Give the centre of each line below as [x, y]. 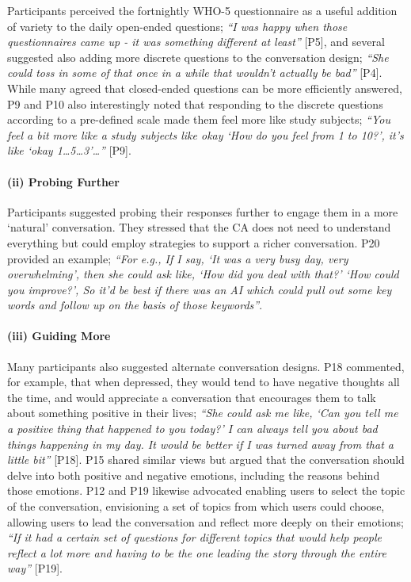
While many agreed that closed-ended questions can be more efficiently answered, [205, 88]
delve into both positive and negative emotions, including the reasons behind [194, 475]
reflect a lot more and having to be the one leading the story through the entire [197, 552]
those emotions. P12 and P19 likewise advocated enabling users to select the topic [206, 490]
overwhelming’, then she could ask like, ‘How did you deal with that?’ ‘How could [203, 274]
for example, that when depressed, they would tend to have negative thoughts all [204, 382]
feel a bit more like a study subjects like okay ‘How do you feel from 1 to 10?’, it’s [205, 134]
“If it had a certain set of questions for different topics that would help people [194, 537]
